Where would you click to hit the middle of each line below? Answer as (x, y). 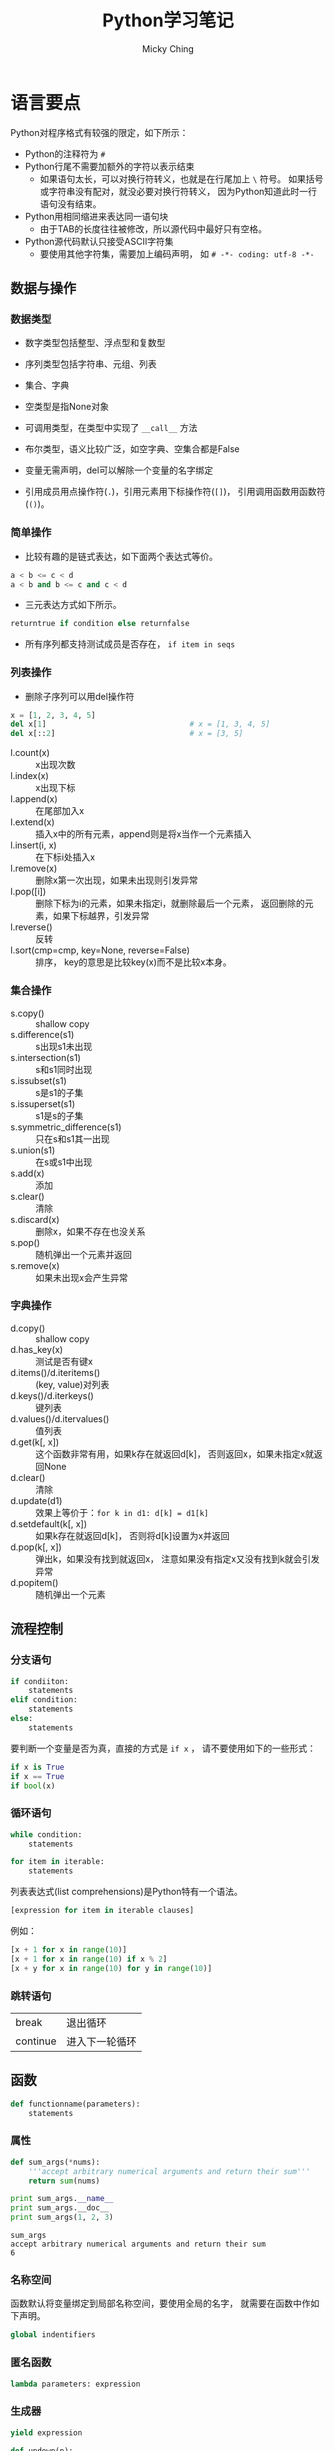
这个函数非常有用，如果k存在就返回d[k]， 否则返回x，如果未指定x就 (175, 1453)
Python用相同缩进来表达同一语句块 (96, 216)
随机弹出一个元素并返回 (83, 1254)
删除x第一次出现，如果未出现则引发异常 (116, 880)
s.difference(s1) (42, 1034)
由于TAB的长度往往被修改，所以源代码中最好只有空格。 (153, 228)
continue (36, 2041)
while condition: (46, 1834)
